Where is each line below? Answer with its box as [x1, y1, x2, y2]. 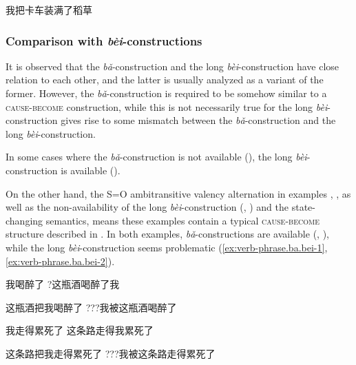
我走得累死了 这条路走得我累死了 [6, 323, 154, 337]
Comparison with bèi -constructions [6, 32, 202, 49]
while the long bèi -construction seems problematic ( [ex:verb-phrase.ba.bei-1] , [6, 240, 328, 254]
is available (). [61, 163, 121, 177]
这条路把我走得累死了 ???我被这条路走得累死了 [6, 346, 216, 360]
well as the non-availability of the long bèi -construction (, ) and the [6, 200, 289, 214]
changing [6, 213, 43, 227]
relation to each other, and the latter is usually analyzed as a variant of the [6, 72, 324, 87]
